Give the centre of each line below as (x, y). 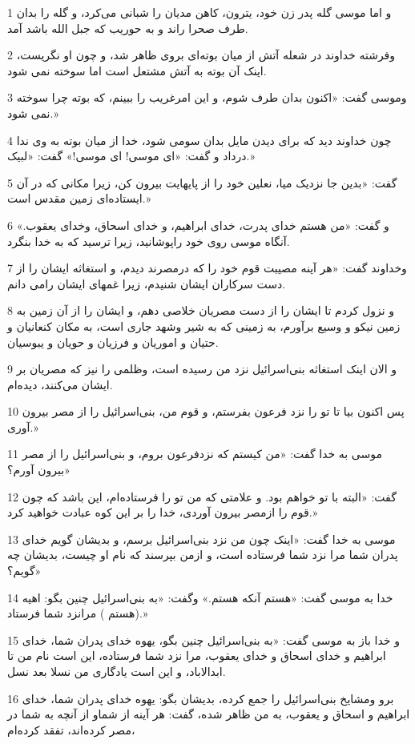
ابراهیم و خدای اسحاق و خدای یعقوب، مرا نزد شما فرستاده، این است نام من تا (197, 656)
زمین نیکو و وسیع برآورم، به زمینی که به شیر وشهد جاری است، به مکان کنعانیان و (204, 326)
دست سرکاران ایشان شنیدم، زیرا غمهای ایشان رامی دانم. (147, 283)
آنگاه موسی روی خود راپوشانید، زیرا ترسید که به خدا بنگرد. (149, 241)
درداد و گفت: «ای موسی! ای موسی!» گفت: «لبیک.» (131, 156)
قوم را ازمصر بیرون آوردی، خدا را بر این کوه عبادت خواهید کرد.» (163, 512)
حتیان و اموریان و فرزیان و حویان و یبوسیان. (113, 342)
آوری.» (23, 426)
